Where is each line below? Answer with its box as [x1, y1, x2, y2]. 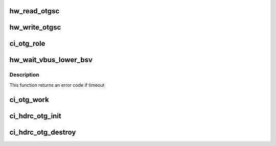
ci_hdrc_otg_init [9, 111, 61, 120]
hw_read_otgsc [9, 7, 60, 15]
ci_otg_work [9, 95, 50, 104]
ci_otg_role [9, 39, 45, 48]
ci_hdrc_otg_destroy [9, 128, 76, 136]
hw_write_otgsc [9, 23, 61, 32]
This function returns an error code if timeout [9, 82, 105, 88]
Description [9, 71, 39, 79]
